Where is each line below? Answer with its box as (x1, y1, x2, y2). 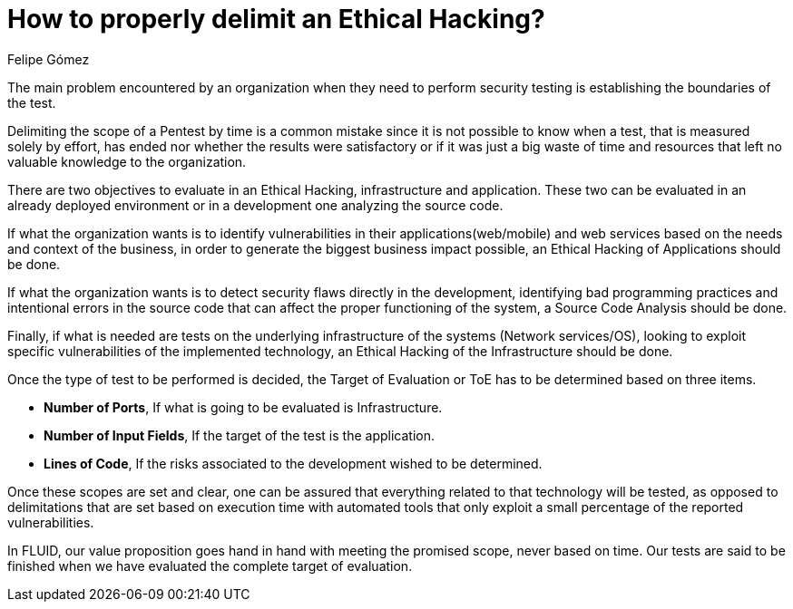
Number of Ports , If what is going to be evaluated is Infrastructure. (44, 399, 443, 415)
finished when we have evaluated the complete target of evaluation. (7, 557, 413, 574)
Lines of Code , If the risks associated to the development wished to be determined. (44, 455, 543, 471)
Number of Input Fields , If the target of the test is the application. (44, 427, 435, 443)
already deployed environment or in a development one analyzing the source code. (7, 197, 504, 213)
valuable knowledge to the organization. (7, 153, 247, 169)
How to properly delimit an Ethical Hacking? (7, 4, 545, 34)
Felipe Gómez (7, 51, 90, 67)
